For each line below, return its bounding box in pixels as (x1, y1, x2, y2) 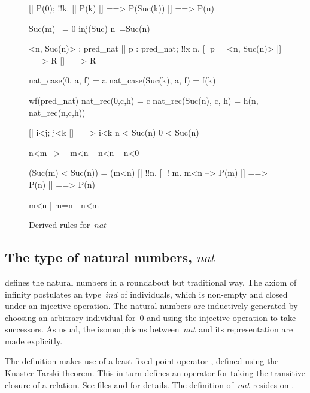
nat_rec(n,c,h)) (29, 106, 86, 118)
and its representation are (199, 323, 293, 335)
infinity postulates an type (5, 287, 102, 300)
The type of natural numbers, (5, 248, 192, 266)
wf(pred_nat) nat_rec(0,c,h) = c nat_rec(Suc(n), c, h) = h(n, (29, 94, 259, 106)
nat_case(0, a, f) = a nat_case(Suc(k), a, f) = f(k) (29, 74, 216, 86)
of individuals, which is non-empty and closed (120, 287, 288, 300)
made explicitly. (5, 334, 63, 347)
